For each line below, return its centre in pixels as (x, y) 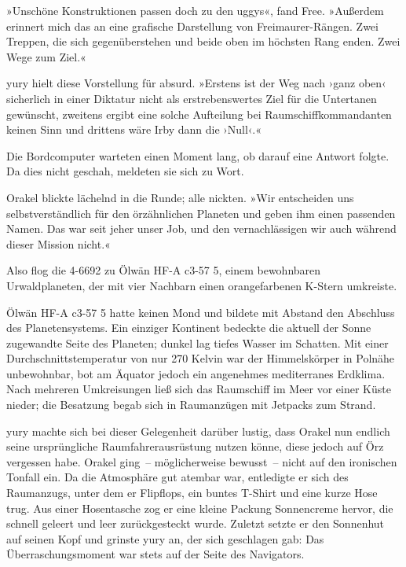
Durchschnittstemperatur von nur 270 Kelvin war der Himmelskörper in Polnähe (201, 358)
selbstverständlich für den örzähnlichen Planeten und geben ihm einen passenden (201, 213)
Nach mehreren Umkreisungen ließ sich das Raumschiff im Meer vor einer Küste (199, 389)
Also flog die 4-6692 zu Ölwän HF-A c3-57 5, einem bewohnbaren (164, 270)
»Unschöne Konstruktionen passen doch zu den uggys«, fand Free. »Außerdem (195, 10)
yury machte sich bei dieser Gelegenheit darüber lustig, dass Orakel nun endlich (198, 431)
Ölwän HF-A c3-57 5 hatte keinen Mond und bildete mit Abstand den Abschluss (201, 312)
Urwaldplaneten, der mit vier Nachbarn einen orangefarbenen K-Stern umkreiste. (202, 285)
